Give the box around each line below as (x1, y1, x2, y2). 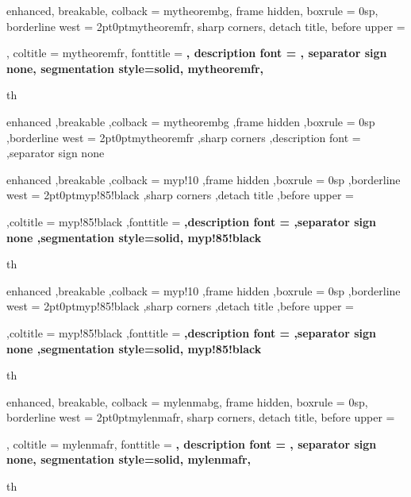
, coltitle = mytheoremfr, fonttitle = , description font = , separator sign (6, 44, 387, 61)
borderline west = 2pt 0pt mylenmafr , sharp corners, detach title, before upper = (6, 409, 395, 426)
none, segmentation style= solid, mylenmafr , (6, 451, 252, 468)
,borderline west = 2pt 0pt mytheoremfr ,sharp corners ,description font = (6, 129, 361, 145)
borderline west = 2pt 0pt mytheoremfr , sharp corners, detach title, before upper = (6, 17, 405, 34)
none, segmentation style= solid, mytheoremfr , (6, 60, 264, 76)
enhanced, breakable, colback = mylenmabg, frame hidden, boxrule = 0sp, (6, 393, 368, 410)
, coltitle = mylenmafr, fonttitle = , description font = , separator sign (6, 435, 377, 452)
